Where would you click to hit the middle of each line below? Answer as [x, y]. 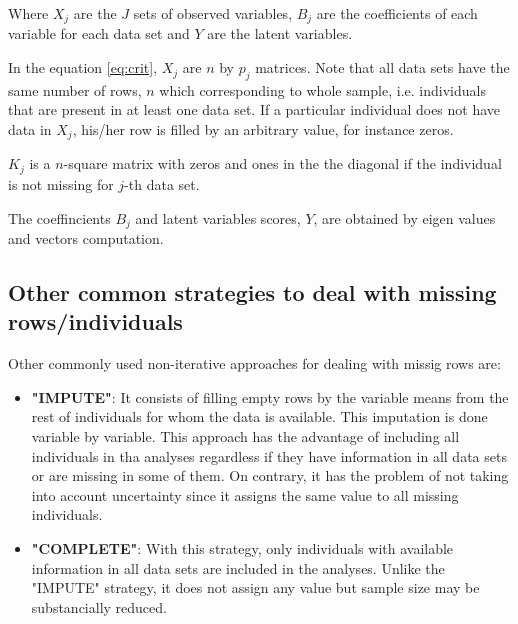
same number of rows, [75, 89]
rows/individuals [95, 321]
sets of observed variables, [213, 13]
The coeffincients [59, 217]
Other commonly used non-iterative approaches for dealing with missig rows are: [254, 363]
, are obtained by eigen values [404, 217]
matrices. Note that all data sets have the [382, 67]
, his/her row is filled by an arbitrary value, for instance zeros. [263, 129]
